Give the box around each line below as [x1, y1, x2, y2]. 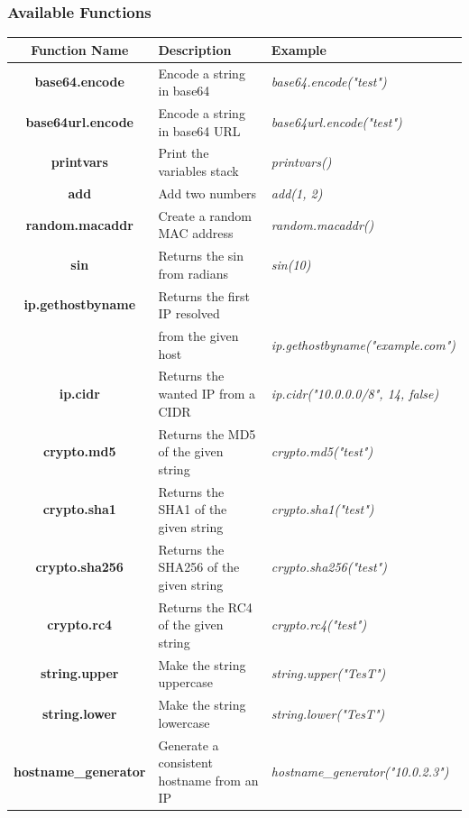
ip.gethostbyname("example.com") [271, 335, 455, 354]
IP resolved [158, 304, 220, 323]
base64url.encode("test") [271, 112, 402, 131]
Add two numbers [158, 183, 257, 202]
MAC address [158, 224, 234, 243]
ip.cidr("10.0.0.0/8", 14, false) [271, 384, 439, 403]
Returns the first [158, 286, 251, 305]
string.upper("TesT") [271, 664, 386, 683]
